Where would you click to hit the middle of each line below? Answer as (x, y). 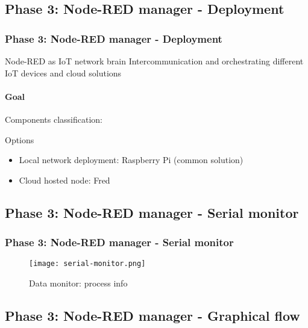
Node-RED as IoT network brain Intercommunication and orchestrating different (154, 61)
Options (20, 139)
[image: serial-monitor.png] (87, 264)
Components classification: (54, 119)
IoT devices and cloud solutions (63, 73)
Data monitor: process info (78, 283)
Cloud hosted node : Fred (64, 180)
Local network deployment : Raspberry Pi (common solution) (131, 160)
